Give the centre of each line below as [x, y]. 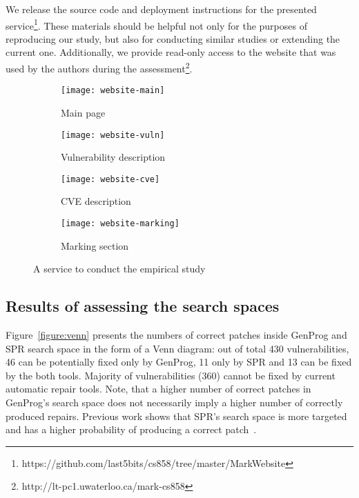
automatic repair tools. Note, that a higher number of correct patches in [158, 389]
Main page [83, 112]
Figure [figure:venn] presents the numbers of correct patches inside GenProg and [176, 335]
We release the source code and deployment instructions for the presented [161, 9]
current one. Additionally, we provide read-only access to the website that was [171, 52]
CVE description [96, 201]
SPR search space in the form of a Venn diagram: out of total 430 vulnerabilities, [177, 348]
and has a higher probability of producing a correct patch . [131, 429]
